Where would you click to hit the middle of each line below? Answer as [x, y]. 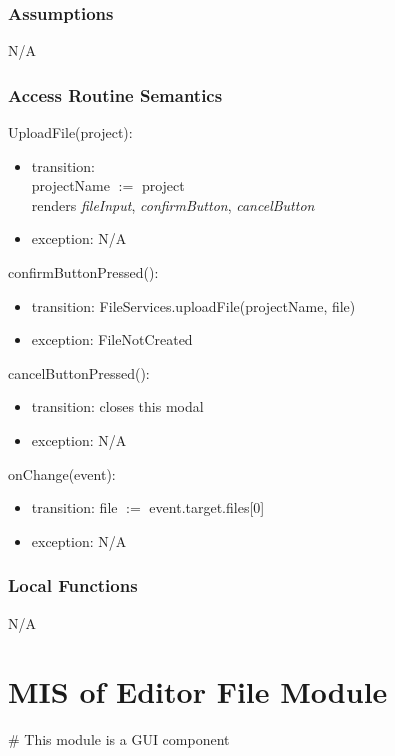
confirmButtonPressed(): [83, 272]
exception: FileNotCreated [112, 339]
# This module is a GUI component [119, 739]
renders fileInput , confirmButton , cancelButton [173, 204]
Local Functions [73, 585]
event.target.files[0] [207, 507]
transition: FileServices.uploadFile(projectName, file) [193, 305]
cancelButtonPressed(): [79, 372]
